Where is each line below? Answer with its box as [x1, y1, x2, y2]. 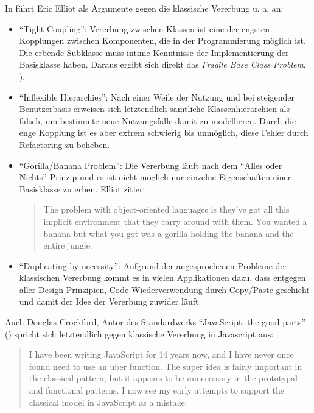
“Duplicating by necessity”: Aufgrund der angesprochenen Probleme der [19, 259, 288, 272]
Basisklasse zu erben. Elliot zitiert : [19, 182, 152, 195]
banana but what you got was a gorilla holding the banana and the [43, 227, 294, 239]
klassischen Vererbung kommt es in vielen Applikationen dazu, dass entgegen [19, 271, 306, 284]
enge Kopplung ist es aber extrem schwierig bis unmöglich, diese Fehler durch [19, 126, 309, 139]
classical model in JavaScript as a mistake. [29, 395, 187, 408]
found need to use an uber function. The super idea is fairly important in [29, 359, 302, 372]
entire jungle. [43, 239, 92, 252]
